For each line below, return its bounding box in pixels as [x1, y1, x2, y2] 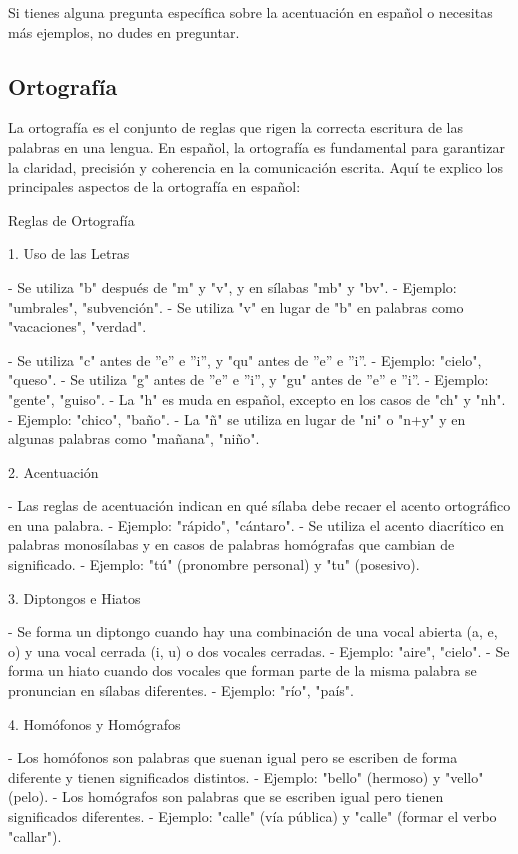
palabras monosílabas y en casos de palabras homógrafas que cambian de [8, 534, 455, 555]
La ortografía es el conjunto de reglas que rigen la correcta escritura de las [8, 117, 463, 138]
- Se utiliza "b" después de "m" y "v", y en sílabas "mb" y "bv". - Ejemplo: [8, 276, 457, 297]
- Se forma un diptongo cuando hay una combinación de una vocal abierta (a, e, [8, 621, 498, 642]
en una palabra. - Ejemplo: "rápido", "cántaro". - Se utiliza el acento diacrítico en [8, 514, 505, 535]
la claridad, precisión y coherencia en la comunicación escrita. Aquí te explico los [8, 156, 504, 177]
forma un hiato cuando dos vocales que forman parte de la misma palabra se [8, 660, 477, 681]
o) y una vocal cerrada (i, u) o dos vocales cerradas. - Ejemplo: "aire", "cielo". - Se [8, 640, 510, 661]
